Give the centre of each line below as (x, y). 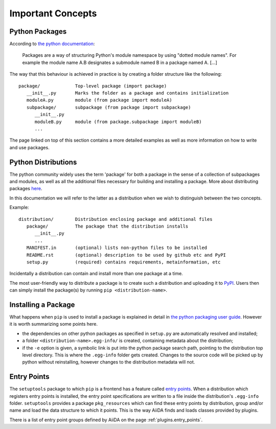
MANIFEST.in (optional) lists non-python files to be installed (117, 248)
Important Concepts (53, 13)
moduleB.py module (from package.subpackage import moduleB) (118, 122)
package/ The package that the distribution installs (107, 226)
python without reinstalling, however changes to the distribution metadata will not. (109, 362)
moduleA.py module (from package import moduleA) (99, 100)
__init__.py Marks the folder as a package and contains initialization (128, 93)
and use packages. (29, 147)
